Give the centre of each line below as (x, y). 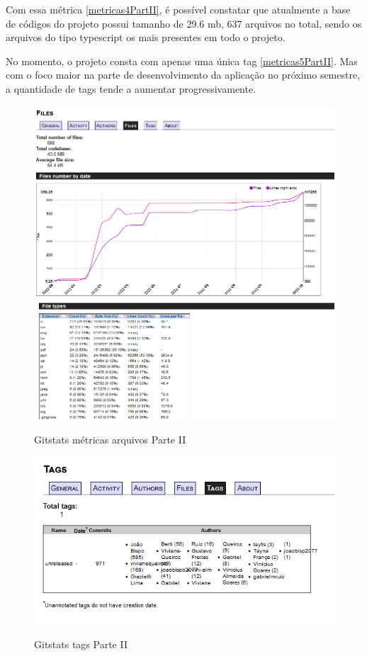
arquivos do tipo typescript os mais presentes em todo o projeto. (146, 37)
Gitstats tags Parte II (81, 644)
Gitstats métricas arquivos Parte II (110, 439)
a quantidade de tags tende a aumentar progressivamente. (131, 88)
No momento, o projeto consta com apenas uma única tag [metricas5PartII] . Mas (182, 61)
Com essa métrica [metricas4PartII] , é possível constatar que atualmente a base (178, 9)
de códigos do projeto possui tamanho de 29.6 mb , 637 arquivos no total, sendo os (184, 23)
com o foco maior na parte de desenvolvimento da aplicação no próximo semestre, (183, 75)
